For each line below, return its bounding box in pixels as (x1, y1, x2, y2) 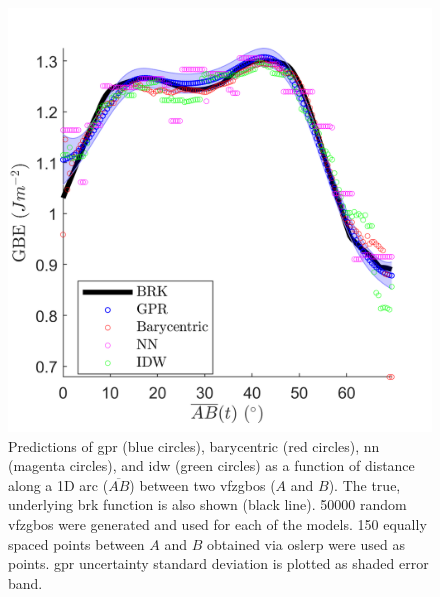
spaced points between (8, 533, 145, 554)
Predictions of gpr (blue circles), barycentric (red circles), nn (8, 435, 380, 456)
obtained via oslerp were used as (207, 533, 405, 554)
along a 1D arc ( (8, 474, 109, 495)
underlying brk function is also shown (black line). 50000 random (8, 494, 407, 515)
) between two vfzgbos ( (129, 474, 276, 495)
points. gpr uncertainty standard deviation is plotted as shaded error (8, 553, 429, 574)
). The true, (328, 474, 401, 495)
